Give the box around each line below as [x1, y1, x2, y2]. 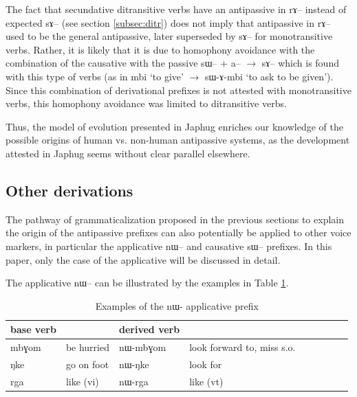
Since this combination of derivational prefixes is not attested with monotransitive [6, 82, 351, 97]
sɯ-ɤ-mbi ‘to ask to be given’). [204, 69, 334, 83]
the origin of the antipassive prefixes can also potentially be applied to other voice [6, 225, 351, 240]
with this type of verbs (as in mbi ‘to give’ [6, 69, 184, 83]
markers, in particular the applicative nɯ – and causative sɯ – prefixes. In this [6, 238, 332, 253]
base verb [10, 322, 56, 337]
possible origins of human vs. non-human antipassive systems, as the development [6, 133, 350, 147]
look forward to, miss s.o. [189, 340, 296, 354]
